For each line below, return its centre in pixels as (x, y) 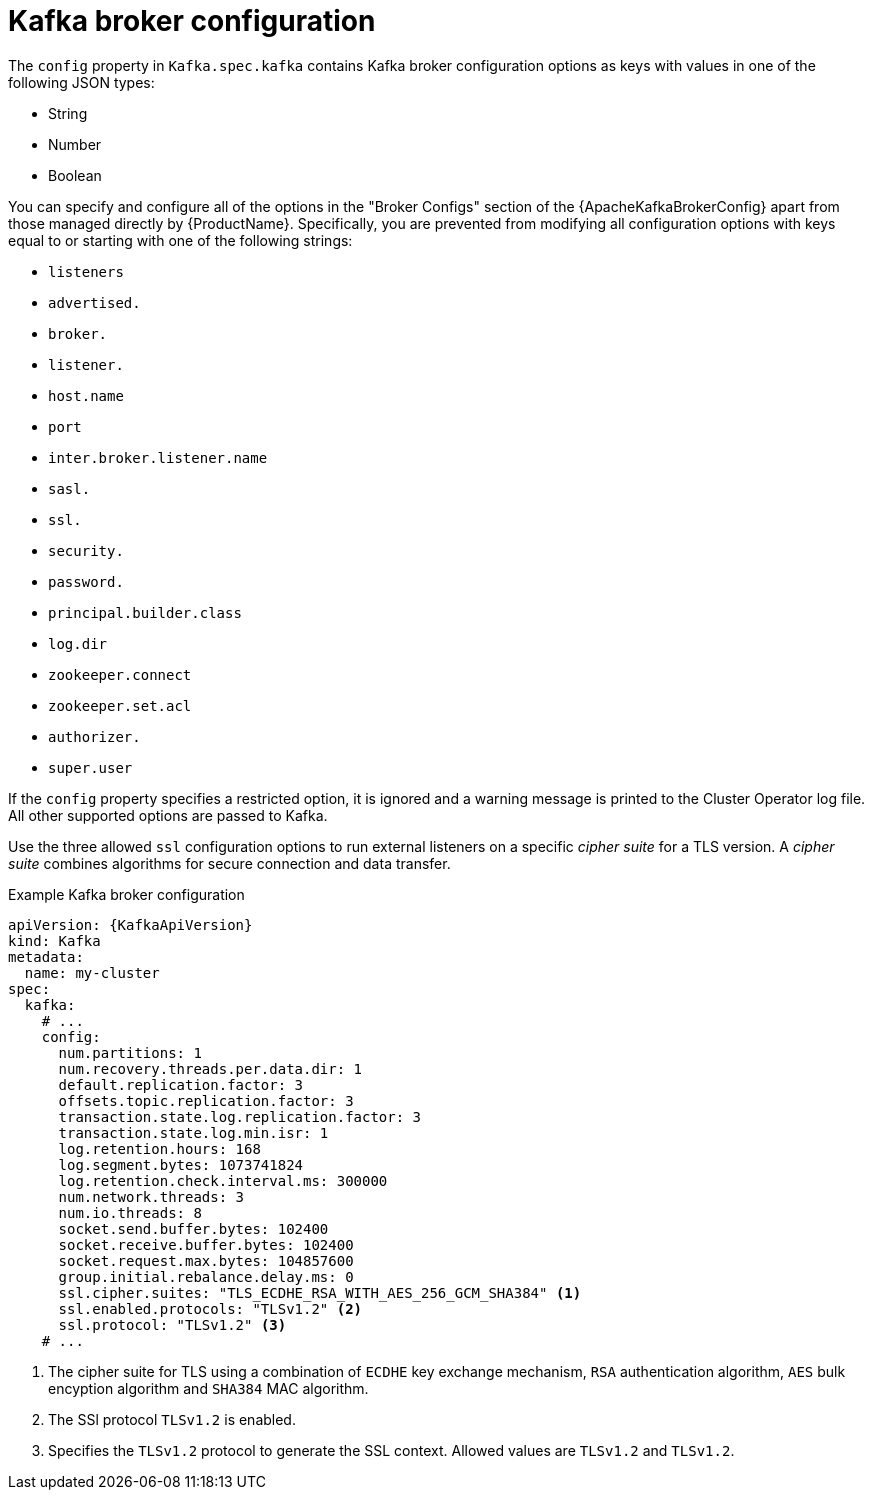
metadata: (46, 956)
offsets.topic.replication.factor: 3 (206, 1100)
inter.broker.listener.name (158, 457)
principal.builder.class (145, 612)
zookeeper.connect (120, 674)
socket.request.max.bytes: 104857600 (206, 1260)
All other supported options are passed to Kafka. (168, 815)
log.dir (78, 643)
